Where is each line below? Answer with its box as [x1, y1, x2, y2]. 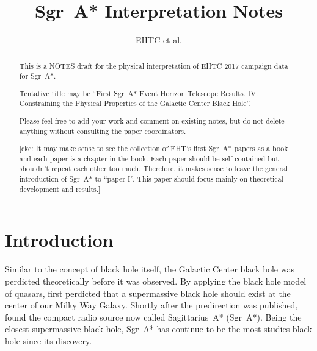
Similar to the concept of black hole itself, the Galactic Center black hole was [5, 263, 294, 275]
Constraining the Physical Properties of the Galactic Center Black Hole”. [19, 98, 251, 108]
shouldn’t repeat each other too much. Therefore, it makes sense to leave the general [19, 163, 288, 174]
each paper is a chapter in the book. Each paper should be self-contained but [33, 153, 279, 163]
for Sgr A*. [19, 71, 56, 81]
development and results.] [19, 183, 101, 194]
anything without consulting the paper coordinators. [19, 126, 186, 136]
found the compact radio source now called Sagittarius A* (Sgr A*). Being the [5, 310, 302, 323]
